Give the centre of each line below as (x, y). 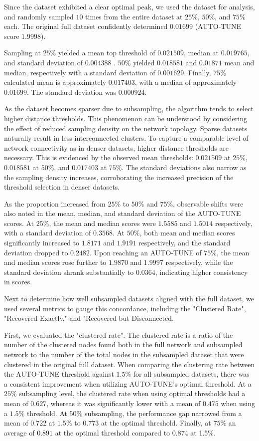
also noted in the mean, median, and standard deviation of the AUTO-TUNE (123, 213)
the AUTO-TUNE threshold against (59, 374)
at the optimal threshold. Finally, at (156, 423)
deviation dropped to (36, 252)
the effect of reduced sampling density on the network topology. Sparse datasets (126, 128)
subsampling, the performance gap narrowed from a (163, 413)
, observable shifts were (208, 203)
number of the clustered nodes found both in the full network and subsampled (123, 344)
